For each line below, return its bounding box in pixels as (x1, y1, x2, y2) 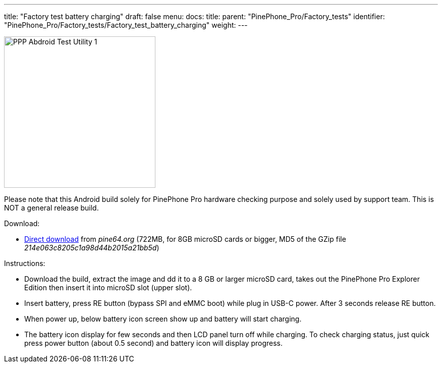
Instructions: (4, 259, 45, 268)
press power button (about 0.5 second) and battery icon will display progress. (24, 339, 283, 347)
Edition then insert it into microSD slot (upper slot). (24, 283, 192, 292)
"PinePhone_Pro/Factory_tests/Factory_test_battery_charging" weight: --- (4, 21, 248, 29)
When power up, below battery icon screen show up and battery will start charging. (24, 314, 302, 323)
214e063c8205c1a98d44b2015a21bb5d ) (24, 243, 159, 252)
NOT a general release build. (4, 203, 99, 212)
